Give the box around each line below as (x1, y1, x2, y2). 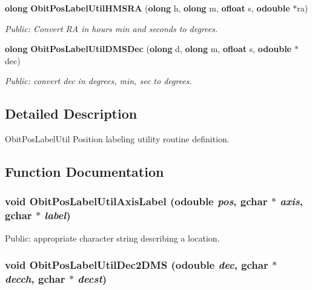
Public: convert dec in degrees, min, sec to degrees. (5, 74, 192, 87)
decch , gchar (5, 271, 65, 286)
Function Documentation (5, 162, 164, 181)
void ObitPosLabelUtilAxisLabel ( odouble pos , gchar (5, 194, 268, 209)
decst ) (78, 271, 107, 286)
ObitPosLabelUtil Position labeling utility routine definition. (5, 133, 230, 145)
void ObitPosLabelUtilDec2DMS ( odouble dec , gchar (5, 257, 268, 272)
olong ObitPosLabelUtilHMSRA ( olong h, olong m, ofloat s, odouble (5, 2, 290, 14)
